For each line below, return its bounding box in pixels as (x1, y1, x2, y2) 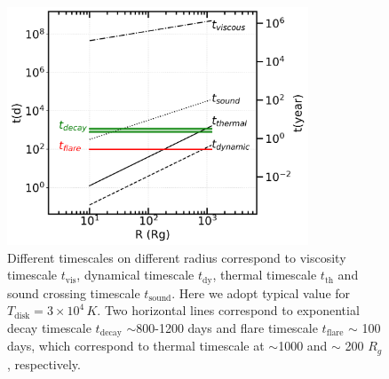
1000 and (278, 336, 328, 355)
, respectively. (7, 354, 81, 373)
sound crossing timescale (7, 283, 140, 302)
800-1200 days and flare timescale (136, 318, 318, 336)
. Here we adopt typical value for (171, 283, 351, 302)
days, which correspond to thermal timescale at (7, 336, 265, 355)
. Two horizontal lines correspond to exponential (97, 301, 360, 320)
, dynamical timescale (76, 265, 194, 284)
